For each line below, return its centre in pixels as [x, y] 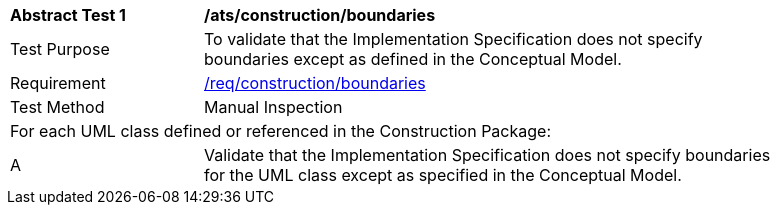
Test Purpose [60, 49]
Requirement [58, 83]
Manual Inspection [273, 107]
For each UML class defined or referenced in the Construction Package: [280, 131]
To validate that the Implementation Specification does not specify [453, 39]
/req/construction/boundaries [315, 83]
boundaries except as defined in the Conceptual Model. [413, 59]
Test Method [57, 107]
